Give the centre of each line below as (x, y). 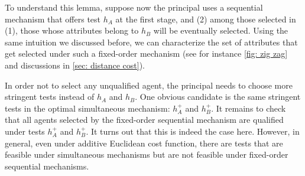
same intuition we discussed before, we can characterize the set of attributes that (151, 42)
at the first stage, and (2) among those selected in (206, 19)
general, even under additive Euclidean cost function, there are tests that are (144, 143)
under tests (25, 131)
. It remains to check (249, 108)
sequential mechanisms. (47, 166)
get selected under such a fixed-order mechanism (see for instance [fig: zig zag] (146, 53)
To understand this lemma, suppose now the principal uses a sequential (134, 7)
